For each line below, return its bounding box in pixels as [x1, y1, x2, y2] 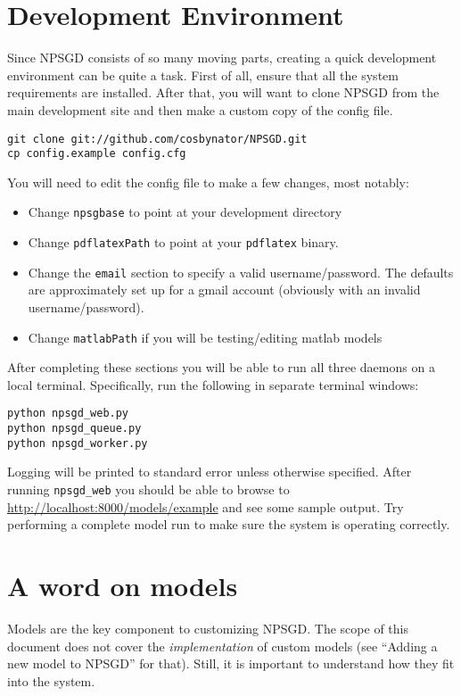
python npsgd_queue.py [7, 422, 142, 435]
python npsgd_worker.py [7, 436, 148, 450]
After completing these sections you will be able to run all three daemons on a [7, 358, 435, 377]
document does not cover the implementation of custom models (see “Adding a [7, 636, 438, 655]
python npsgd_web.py [7, 407, 129, 420]
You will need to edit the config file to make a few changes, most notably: [7, 172, 409, 191]
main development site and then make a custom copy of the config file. [7, 100, 393, 119]
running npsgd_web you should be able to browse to [7, 479, 290, 498]
